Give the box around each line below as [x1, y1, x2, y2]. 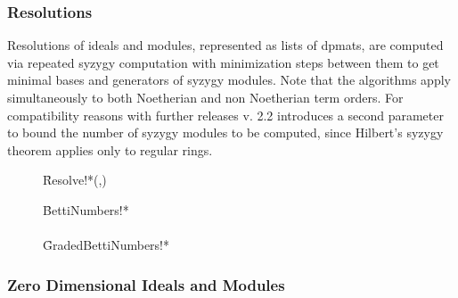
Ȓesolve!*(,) [43, 170, 107, 189]
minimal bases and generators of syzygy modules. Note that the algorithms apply [7, 70, 451, 89]
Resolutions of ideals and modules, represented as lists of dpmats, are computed [7, 36, 444, 54]
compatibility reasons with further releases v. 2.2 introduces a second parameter [7, 105, 444, 124]
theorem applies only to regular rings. [7, 140, 213, 159]
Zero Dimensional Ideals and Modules [7, 273, 285, 295]
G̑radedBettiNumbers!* [43, 236, 170, 254]
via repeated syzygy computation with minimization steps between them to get [7, 53, 439, 71]
